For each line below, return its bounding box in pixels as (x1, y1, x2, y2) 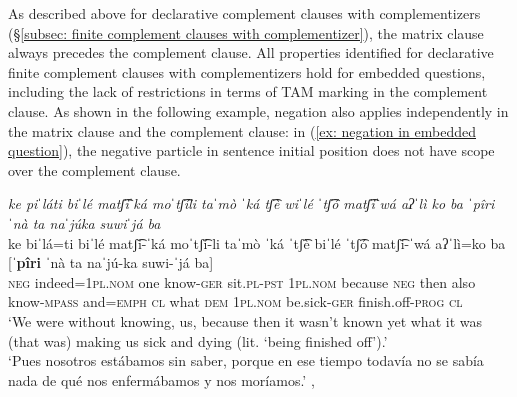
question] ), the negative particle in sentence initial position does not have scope (8, 140, 495, 161)
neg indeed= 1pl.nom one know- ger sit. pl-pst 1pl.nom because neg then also (8, 271, 476, 292)
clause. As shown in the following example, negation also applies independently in (8, 100, 509, 121)
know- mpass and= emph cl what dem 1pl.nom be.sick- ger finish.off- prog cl (8, 291, 463, 312)
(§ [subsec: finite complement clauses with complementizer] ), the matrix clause (8, 22, 484, 43)
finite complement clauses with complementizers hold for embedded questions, (8, 61, 486, 82)
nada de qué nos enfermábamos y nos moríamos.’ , (8, 369, 315, 390)
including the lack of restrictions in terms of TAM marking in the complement (8, 81, 488, 102)
